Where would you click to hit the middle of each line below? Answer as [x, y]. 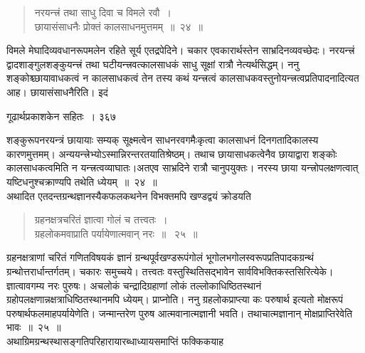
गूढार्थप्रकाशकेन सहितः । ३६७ [61, 116]
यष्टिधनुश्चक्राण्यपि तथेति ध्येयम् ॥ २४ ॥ [82, 181]
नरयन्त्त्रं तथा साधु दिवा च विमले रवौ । [103, 12]
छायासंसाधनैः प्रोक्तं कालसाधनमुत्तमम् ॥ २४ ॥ [118, 26]
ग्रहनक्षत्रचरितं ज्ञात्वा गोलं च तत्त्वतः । [101, 220]
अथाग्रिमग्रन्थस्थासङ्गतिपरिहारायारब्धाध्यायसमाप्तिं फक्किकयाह [115, 341]
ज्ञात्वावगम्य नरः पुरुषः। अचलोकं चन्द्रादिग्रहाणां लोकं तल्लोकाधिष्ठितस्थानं [134, 285]
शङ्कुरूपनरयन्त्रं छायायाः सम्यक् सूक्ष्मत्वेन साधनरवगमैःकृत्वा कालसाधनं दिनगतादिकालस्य [163, 140]
